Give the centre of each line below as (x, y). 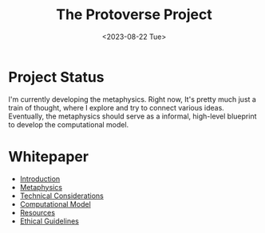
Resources (38, 212)
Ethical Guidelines (49, 221)
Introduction (40, 179)
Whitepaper (49, 156)
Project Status (57, 77)
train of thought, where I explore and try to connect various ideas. (117, 107)
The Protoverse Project (134, 15)
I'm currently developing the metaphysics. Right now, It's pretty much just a (132, 99)
